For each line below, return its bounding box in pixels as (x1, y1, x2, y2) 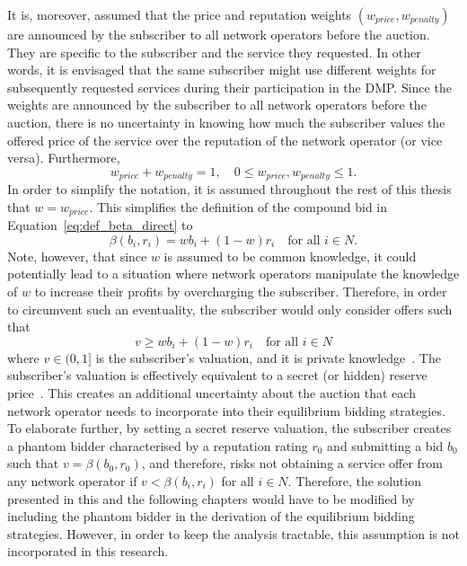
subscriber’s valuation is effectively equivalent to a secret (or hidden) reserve (7, 366, 427, 385)
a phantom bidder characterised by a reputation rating (7, 436, 308, 455)
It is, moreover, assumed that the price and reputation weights (7, 5, 352, 23)
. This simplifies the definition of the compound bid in (89, 197, 388, 216)
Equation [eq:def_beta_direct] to (7, 216, 193, 234)
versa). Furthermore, (7, 148, 120, 167)
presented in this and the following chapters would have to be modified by (7, 489, 415, 508)
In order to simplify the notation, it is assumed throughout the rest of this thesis (7, 180, 452, 199)
